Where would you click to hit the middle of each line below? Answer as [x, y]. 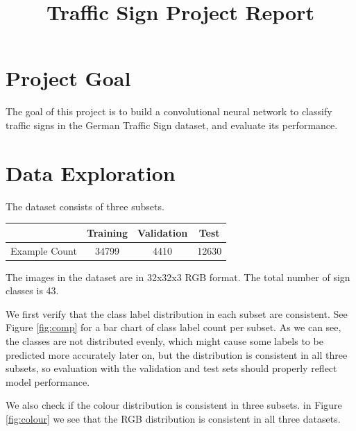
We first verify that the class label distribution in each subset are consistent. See [177, 313]
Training [107, 232]
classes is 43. [32, 290]
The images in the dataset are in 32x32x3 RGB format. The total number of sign [178, 277]
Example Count [44, 250]
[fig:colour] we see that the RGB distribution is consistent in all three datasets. [173, 419]
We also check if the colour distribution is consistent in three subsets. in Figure [174, 405]
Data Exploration [91, 172]
